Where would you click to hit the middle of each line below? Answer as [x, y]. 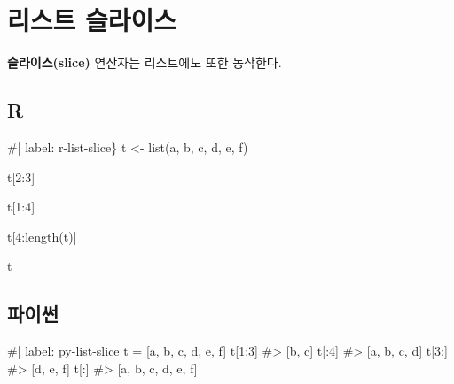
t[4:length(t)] [42, 236]
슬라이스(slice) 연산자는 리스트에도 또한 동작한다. [145, 62]
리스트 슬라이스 [92, 20]
